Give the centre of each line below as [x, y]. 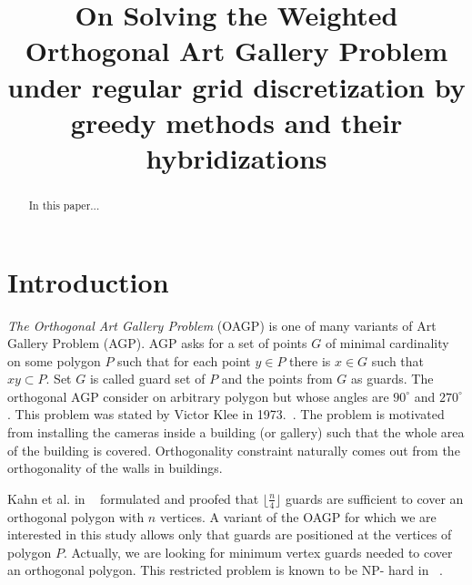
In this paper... [64, 205]
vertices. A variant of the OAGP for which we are [298, 516]
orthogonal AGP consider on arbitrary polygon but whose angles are [198, 396]
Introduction [88, 281]
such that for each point [184, 360]
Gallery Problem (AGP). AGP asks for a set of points [157, 343]
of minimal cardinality [387, 343]
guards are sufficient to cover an [374, 498]
